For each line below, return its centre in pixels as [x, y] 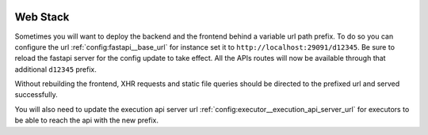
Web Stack [42, 17]
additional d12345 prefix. [55, 69]
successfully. [36, 95]
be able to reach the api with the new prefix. [86, 120]
